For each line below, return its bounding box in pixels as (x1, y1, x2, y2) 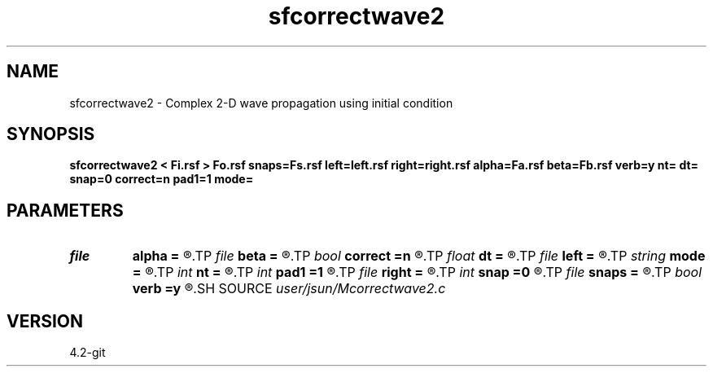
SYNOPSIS (7, 124, 95, 145)
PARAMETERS (7, 200, 124, 221)
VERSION (7, 310, 84, 331)
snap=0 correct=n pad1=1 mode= (69, 172, 254, 186)
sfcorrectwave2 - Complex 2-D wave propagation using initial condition (69, 95, 453, 110)
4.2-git (69, 345, 106, 360)
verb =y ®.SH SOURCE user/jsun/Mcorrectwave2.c (132, 280, 446, 297)
